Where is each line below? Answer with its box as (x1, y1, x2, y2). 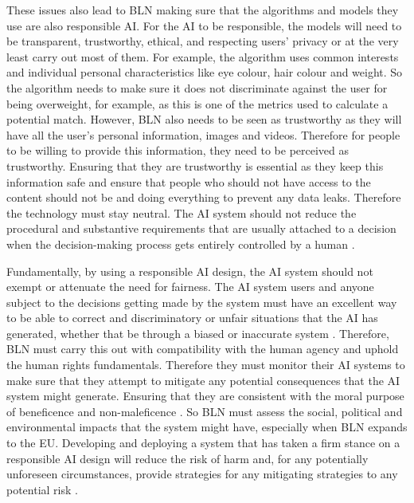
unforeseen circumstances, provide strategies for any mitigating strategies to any (6, 466, 398, 482)
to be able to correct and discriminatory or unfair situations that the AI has (6, 309, 378, 326)
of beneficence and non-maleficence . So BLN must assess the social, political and (6, 403, 403, 419)
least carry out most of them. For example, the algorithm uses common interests (6, 48, 399, 65)
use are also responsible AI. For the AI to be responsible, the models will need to (6, 17, 402, 33)
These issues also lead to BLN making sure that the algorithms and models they (6, 2, 399, 18)
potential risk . (6, 481, 78, 497)
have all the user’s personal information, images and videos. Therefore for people (6, 126, 400, 143)
